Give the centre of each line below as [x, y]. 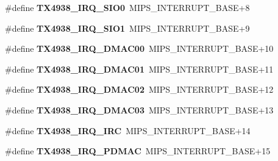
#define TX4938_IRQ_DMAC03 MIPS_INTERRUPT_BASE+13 [139, 109]
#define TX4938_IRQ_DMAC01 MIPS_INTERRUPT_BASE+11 [139, 69]
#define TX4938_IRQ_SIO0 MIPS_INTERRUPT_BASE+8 [127, 7]
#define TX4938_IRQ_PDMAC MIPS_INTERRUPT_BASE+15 [138, 151]
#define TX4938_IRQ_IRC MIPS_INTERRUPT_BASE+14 [128, 130]
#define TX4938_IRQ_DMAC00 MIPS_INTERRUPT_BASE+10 [139, 48]
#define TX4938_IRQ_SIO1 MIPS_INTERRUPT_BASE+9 [127, 28]
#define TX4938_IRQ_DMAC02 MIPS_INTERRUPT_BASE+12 [139, 89]
